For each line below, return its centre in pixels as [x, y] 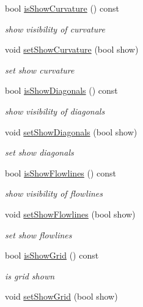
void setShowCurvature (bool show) [72, 49]
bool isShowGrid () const [52, 255]
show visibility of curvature [55, 28]
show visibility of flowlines [54, 193]
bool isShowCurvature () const [62, 8]
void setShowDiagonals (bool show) [71, 131]
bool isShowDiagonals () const [61, 90]
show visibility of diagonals [55, 111]
